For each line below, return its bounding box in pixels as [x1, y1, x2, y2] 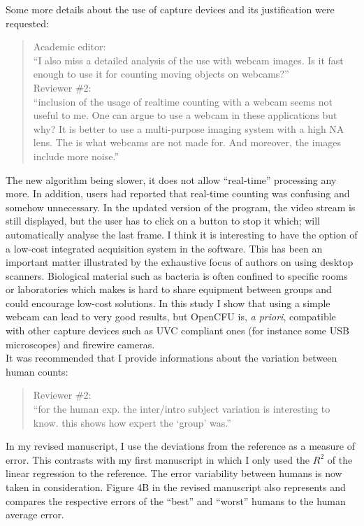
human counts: [6, 364, 68, 378]
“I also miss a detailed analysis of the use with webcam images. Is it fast [33, 52, 344, 67]
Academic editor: [33, 39, 106, 54]
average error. [6, 507, 64, 522]
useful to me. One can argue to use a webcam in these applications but [33, 108, 337, 122]
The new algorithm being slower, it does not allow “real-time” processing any [6, 172, 337, 187]
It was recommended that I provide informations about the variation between [6, 350, 337, 365]
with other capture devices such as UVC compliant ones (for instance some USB [6, 323, 349, 338]
